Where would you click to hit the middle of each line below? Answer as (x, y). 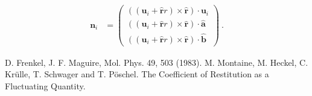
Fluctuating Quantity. (45, 85)
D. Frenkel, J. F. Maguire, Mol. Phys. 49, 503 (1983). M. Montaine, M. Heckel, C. (157, 62)
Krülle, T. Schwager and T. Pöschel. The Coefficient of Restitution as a (137, 74)
